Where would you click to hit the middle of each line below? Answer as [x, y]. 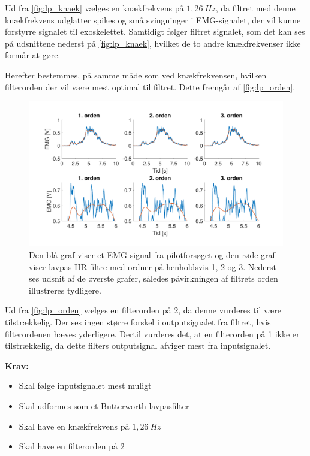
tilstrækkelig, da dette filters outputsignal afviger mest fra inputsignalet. [138, 345]
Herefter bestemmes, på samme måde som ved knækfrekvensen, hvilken [136, 75]
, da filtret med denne [255, 8]
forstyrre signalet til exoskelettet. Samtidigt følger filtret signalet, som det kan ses [155, 31]
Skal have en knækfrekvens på [74, 426]
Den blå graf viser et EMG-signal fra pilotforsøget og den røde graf [152, 254]
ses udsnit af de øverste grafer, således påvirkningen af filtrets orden [154, 278]
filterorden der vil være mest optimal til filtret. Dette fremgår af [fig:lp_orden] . [150, 87]
